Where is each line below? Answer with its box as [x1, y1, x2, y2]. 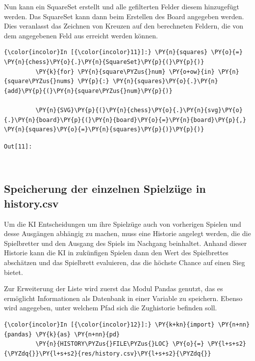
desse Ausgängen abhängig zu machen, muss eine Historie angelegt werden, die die [4, 228, 251, 239]
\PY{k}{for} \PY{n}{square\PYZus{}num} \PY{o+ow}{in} [35, 68, 215, 75]
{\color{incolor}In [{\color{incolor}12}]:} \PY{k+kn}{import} [4, 321, 215, 328]
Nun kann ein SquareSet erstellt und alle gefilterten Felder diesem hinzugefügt [4, 1, 239, 11]
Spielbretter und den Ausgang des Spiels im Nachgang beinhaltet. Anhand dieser [4, 238, 247, 248]
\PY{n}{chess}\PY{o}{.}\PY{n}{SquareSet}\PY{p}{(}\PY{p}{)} [4, 58, 204, 65]
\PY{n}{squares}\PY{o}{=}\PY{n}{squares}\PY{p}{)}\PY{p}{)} [4, 126, 204, 133]
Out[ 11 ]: [4, 143, 32, 150]
